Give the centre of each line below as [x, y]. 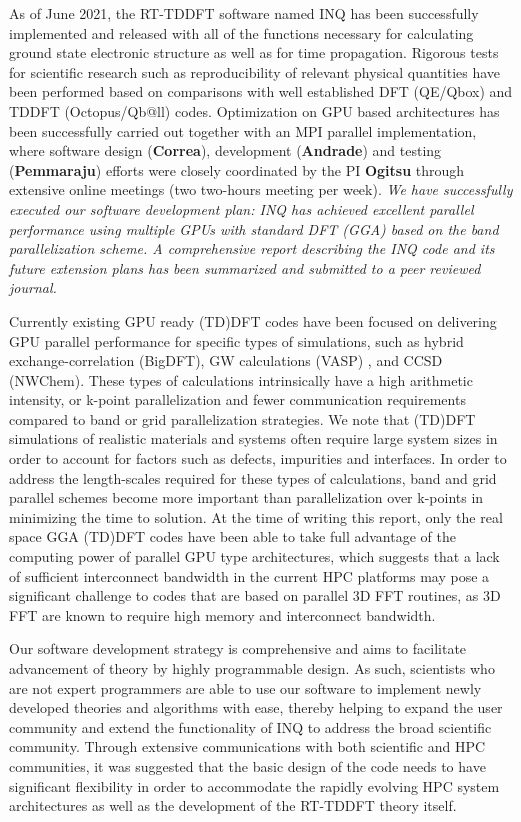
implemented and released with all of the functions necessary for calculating [241, 32]
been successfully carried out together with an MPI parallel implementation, [243, 130]
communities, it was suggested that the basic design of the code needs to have [247, 765]
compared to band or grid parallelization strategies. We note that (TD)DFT [242, 418]
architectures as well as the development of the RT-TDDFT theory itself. [233, 805]
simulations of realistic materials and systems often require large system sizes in [253, 438]
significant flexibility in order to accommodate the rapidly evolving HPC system [254, 785]
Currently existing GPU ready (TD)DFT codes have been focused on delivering [253, 320]
